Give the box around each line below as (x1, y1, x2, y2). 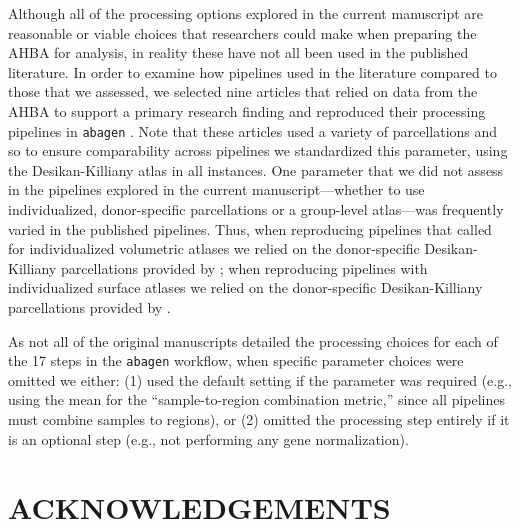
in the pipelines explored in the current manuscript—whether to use (8, 179, 425, 200)
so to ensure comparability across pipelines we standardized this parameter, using (8, 140, 508, 161)
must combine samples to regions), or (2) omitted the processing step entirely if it (8, 409, 510, 429)
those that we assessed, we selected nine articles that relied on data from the (8, 81, 478, 102)
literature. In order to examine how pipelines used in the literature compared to (8, 61, 497, 82)
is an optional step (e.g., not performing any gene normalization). (8, 428, 409, 449)
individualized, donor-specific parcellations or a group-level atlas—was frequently (8, 199, 504, 219)
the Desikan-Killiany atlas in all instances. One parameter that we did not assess (8, 159, 504, 180)
